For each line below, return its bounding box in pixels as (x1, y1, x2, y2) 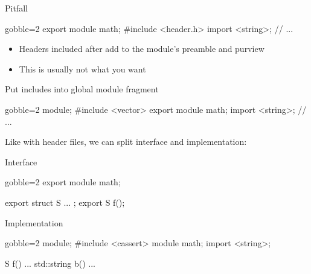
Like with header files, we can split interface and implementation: (5, 135, 247, 148)
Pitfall (5, 2, 28, 14)
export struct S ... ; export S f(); (5, 196, 125, 208)
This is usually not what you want (19, 62, 146, 75)
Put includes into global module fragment (5, 83, 159, 95)
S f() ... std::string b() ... (5, 256, 95, 269)
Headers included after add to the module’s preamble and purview (19, 42, 265, 55)
